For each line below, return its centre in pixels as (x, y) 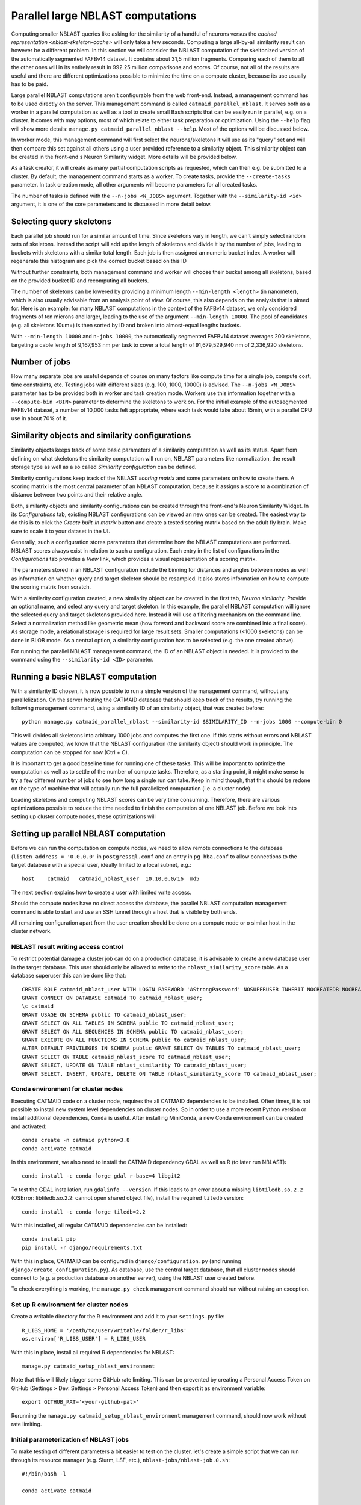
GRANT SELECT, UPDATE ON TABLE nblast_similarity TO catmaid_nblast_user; (134, 1065)
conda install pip (49, 1239)
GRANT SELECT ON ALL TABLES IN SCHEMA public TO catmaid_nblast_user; (128, 1023)
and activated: (29, 1126)
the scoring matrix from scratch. (51, 587)
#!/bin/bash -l (44, 1474)
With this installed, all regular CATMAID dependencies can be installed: (99, 1225)
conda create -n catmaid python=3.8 (76, 1140)
